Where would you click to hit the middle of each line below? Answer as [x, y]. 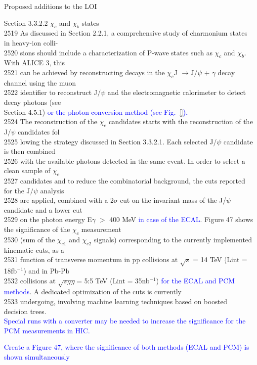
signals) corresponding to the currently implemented [173, 239]
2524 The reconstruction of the [51, 121]
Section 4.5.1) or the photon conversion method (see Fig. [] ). [96, 112]
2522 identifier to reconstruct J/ [52, 92]
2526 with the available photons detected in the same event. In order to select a [125, 160]
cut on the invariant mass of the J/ [173, 200]
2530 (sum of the [30, 239]
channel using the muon [40, 82]
